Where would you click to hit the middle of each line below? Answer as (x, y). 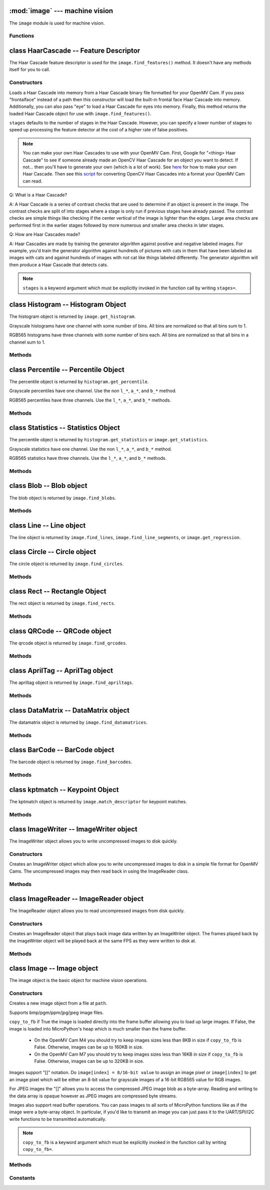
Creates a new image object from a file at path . (58, 1003)
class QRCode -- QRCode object (60, 631)
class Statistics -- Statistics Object (64, 428)
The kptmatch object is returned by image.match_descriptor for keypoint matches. (98, 801)
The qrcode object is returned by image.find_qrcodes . (68, 643)
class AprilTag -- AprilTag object (61, 671)
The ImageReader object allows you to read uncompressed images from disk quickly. (97, 911)
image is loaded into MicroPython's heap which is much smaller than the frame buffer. (98, 1029)
